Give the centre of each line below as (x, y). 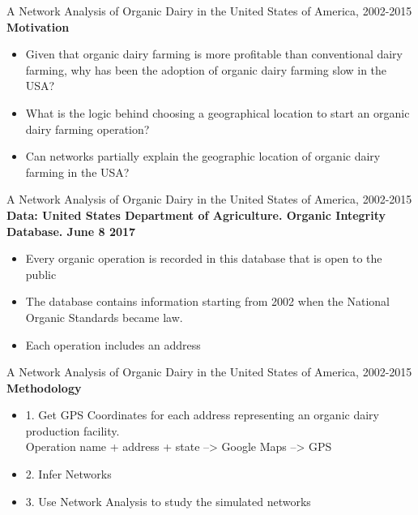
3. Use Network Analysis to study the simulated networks (168, 501)
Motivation (38, 26)
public (41, 274)
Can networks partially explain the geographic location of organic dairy (203, 156)
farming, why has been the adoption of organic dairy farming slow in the (206, 69)
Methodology (44, 387)
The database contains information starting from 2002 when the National (207, 301)
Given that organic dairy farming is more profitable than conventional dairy (214, 54)
